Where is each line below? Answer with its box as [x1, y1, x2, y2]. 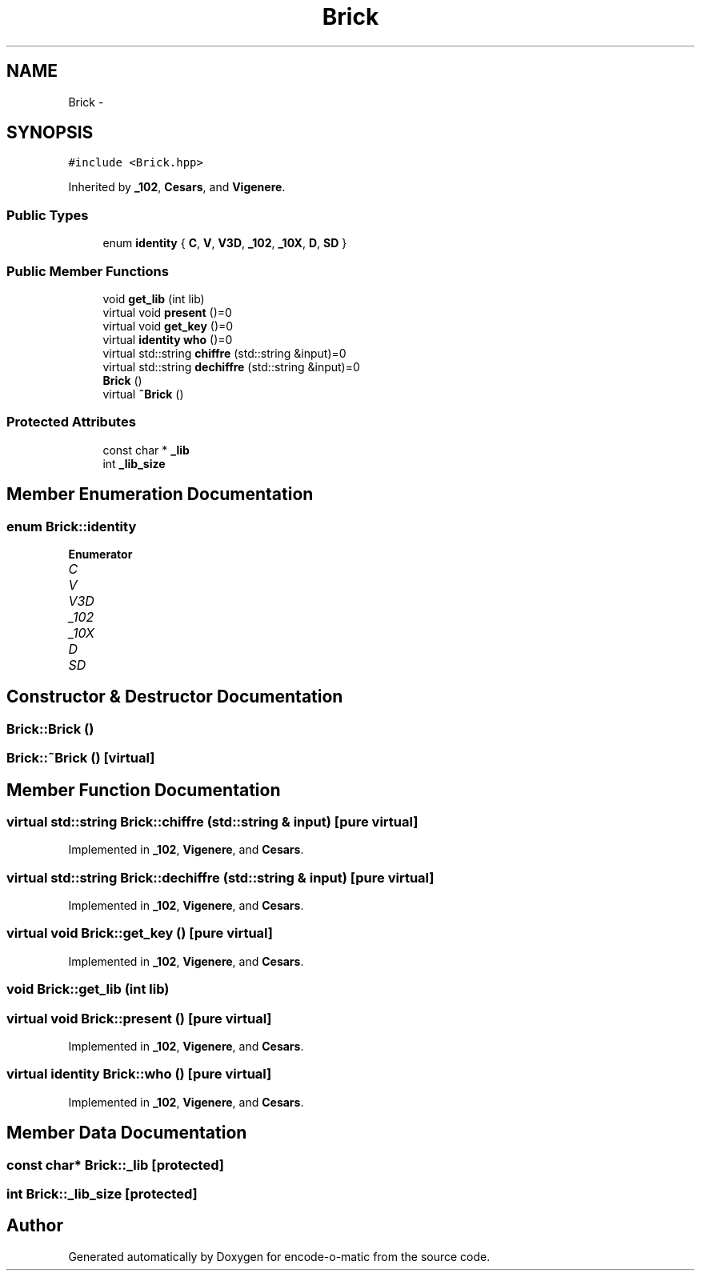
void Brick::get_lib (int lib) [6, 981, 170, 998]
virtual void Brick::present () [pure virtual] [6, 1010, 272, 1027]
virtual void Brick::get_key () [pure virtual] [6, 925, 273, 942]
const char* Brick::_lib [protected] [6, 1156, 224, 1173]
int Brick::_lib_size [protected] [6, 1185, 198, 1202]
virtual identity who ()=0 [102, 332, 233, 346]
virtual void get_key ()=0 [102, 318, 234, 333]
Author [6, 1215, 63, 1236]
